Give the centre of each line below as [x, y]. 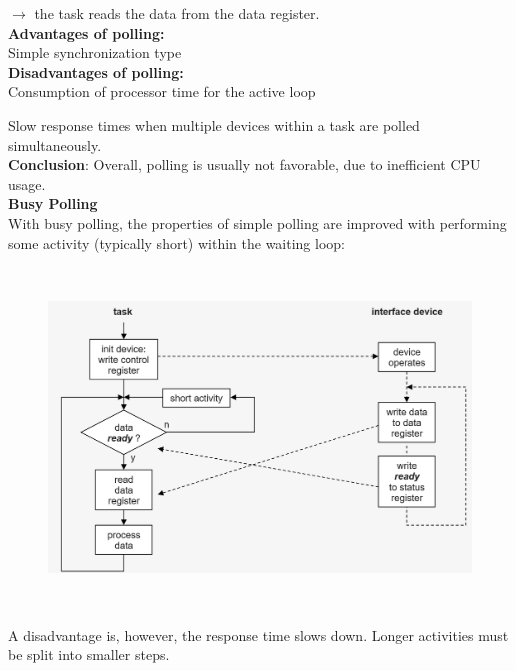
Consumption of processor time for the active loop [162, 91]
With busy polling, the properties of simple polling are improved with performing [257, 222]
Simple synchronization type [95, 52]
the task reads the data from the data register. [177, 13]
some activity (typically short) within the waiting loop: [176, 242]
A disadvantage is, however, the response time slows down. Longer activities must [258, 634]
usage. [27, 183]
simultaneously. [55, 144]
